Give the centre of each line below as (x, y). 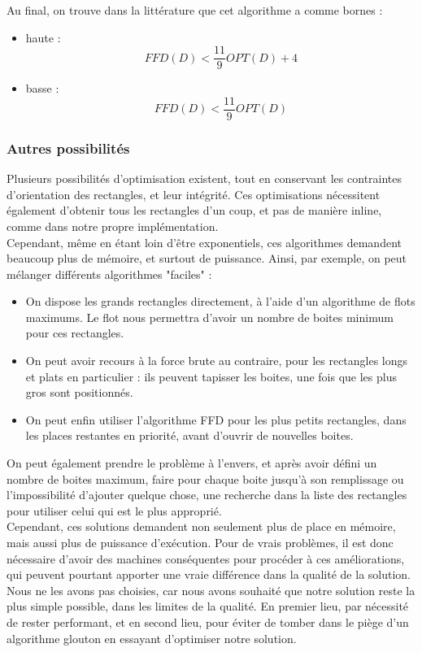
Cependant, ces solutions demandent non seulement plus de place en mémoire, (201, 526)
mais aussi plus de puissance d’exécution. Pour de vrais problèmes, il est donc (200, 542)
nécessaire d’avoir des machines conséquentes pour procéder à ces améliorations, (206, 558)
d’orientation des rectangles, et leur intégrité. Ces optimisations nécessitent (194, 194)
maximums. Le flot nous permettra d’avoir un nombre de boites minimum (209, 317)
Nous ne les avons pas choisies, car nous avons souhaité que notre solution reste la (211, 590)
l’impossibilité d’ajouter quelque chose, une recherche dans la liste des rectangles (207, 495)
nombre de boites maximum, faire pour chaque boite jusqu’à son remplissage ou (205, 478)
